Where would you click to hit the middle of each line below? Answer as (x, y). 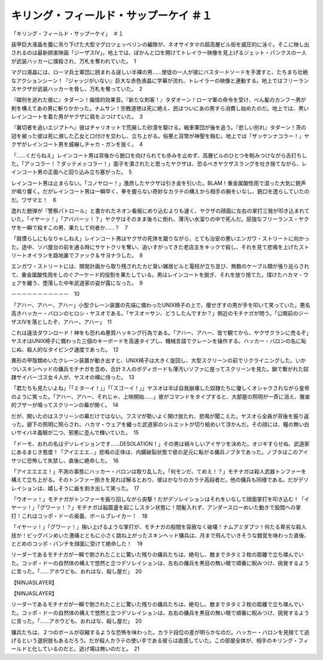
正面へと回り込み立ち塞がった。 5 (90, 172)
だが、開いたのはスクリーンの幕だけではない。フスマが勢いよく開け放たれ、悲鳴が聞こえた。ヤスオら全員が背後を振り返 (160, 416)
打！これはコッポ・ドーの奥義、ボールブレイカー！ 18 (79, 516)
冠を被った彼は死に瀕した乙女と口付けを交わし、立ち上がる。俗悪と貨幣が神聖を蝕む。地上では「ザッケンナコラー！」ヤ (160, 136)
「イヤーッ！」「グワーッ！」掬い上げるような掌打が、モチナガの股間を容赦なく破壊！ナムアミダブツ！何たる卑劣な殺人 (159, 527)
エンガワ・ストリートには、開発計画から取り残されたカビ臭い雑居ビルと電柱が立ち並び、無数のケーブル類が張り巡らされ (160, 266)
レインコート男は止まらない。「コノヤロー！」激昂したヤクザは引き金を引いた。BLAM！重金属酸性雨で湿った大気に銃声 (159, 183)
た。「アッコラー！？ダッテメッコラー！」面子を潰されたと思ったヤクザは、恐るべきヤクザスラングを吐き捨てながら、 (156, 164)
